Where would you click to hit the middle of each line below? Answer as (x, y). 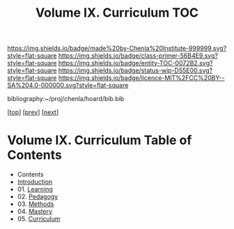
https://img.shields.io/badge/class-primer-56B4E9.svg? (138, 56)
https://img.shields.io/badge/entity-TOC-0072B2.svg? (135, 63)
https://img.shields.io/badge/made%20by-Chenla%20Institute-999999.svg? (117, 48)
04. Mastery (35, 212)
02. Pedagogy (38, 197)
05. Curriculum (39, 219)
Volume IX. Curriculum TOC (117, 13)
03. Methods (36, 204)
